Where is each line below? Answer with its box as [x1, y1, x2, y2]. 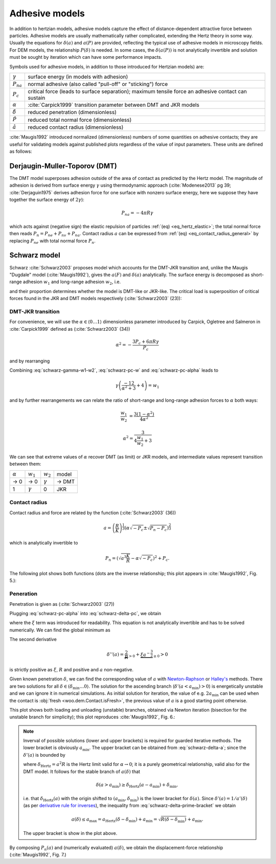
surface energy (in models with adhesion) [28, 73, 128, 80]
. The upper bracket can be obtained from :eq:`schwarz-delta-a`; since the [89, 744, 246, 751]
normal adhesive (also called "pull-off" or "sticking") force [28, 81, 168, 88]
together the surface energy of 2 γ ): [9, 197, 84, 203]
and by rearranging [9, 358, 50, 364]
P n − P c [150, 525, 167, 532]
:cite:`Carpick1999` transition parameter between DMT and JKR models [28, 101, 199, 108]
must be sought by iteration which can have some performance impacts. [9, 54, 163, 60]
